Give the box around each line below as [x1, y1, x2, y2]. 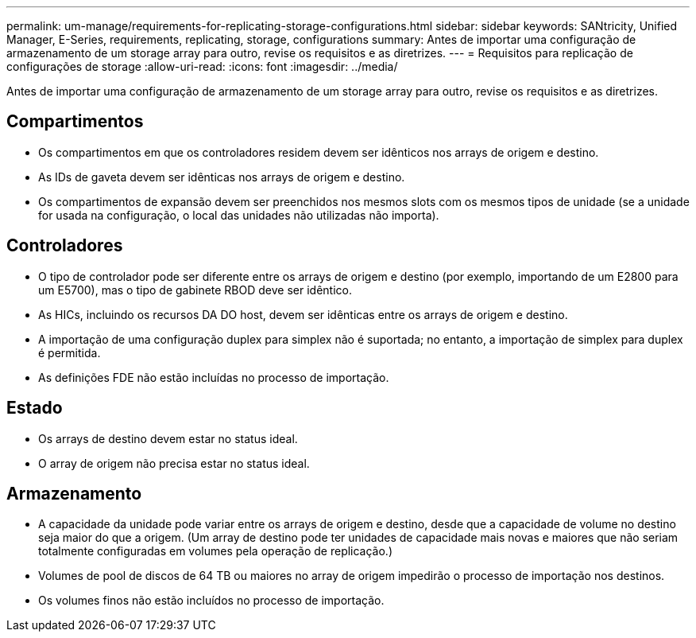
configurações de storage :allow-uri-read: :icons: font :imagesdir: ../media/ [6, 60, 398, 73]
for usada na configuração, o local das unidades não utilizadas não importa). [38, 208, 439, 222]
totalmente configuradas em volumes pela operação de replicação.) [38, 544, 393, 558]
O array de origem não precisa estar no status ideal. [38, 456, 310, 470]
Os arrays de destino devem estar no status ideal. [38, 431, 298, 445]
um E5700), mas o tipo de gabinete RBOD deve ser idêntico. [38, 282, 352, 297]
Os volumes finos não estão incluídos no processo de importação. [38, 593, 385, 608]
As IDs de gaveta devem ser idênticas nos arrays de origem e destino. [38, 169, 405, 184]
